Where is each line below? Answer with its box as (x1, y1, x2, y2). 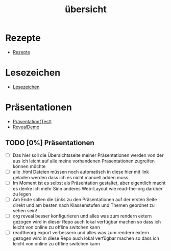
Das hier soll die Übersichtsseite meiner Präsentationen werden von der (12, 152, 164, 158)
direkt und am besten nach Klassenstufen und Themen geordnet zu (12, 202, 155, 208)
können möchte (12, 163, 46, 169)
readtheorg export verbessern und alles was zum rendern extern (12, 229, 149, 235)
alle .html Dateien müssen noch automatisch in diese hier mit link (12, 169, 149, 175)
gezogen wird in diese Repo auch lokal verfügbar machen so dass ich (12, 235, 160, 241)
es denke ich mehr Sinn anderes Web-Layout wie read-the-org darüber (12, 185, 163, 191)
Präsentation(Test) (12, 118, 52, 124)
